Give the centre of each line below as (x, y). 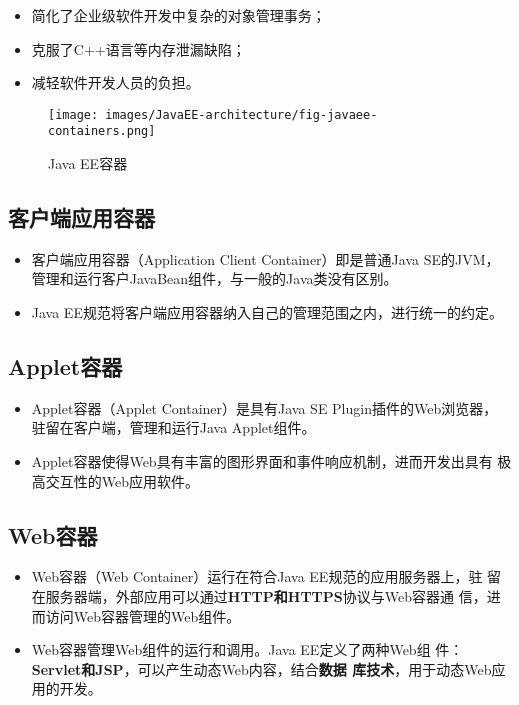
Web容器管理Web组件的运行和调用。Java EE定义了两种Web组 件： (247, 649)
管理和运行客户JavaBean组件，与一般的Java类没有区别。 (214, 278)
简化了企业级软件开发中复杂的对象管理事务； (178, 15)
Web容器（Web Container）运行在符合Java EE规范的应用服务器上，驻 (257, 576)
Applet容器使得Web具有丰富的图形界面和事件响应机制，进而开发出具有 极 (271, 461)
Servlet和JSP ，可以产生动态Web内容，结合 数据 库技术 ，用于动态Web (261, 668)
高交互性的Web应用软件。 (115, 480)
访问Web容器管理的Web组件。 (143, 615)
